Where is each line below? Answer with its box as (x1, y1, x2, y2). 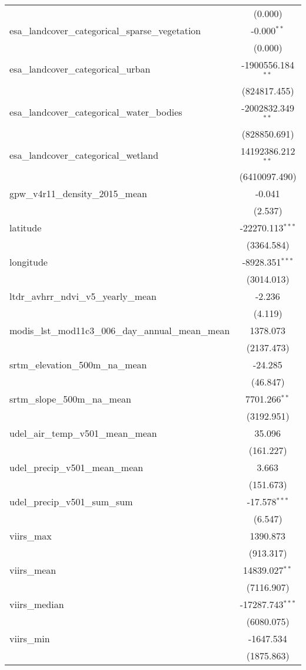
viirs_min (9, 632, 50, 646)
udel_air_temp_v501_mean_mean (9, 426, 157, 440)
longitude (9, 255, 48, 269)
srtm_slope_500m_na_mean (9, 392, 131, 406)
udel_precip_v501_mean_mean (9, 460, 144, 475)
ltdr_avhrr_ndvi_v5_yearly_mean (9, 289, 157, 303)
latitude (9, 221, 42, 235)
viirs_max (9, 529, 52, 543)
